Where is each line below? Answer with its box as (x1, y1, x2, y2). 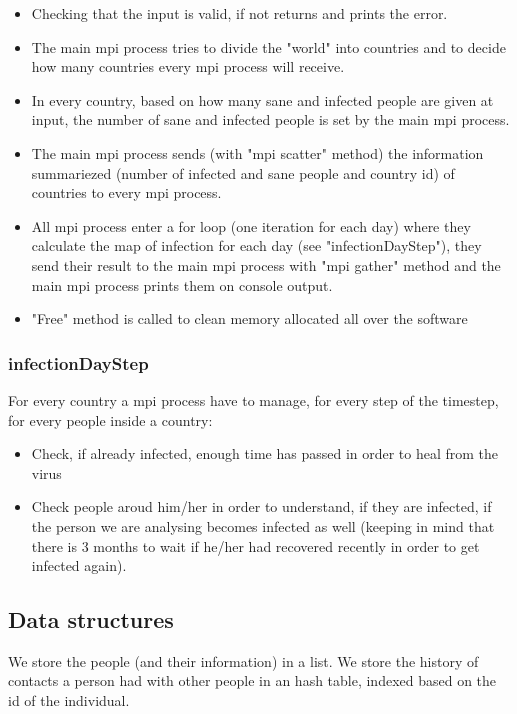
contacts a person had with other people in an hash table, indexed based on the (8, 670, 497, 691)
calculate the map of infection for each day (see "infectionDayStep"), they (31, 235, 482, 256)
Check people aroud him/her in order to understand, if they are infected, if (31, 496, 492, 517)
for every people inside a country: (8, 409, 213, 430)
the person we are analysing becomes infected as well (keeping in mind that (31, 515, 495, 536)
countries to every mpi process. (31, 182, 222, 203)
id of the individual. (8, 690, 130, 711)
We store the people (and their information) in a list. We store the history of (8, 650, 479, 671)
